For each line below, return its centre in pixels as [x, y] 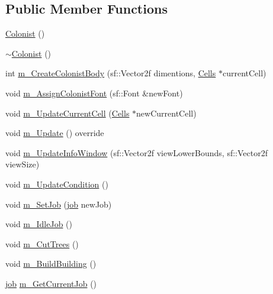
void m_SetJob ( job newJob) [59, 204]
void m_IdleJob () [39, 224]
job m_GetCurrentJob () [51, 283]
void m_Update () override [55, 133]
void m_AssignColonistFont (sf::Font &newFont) [94, 93]
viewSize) [23, 164]
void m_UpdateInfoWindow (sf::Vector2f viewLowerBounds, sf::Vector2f [136, 152]
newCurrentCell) [166, 113]
